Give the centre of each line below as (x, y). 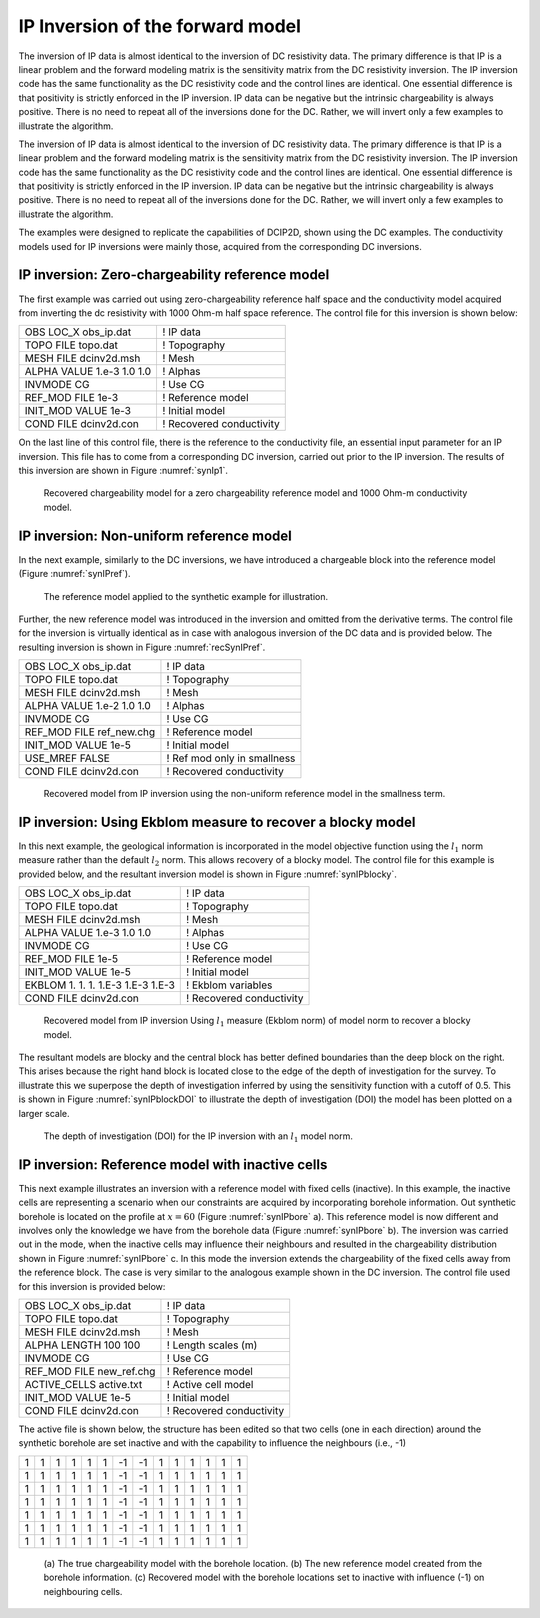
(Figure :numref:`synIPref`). (74, 574)
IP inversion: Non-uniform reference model (155, 535)
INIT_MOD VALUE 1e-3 (78, 411)
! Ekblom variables (229, 985)
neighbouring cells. (83, 1591)
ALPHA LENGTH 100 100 (82, 1345)
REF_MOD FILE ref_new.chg (90, 732)
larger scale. (44, 1113)
